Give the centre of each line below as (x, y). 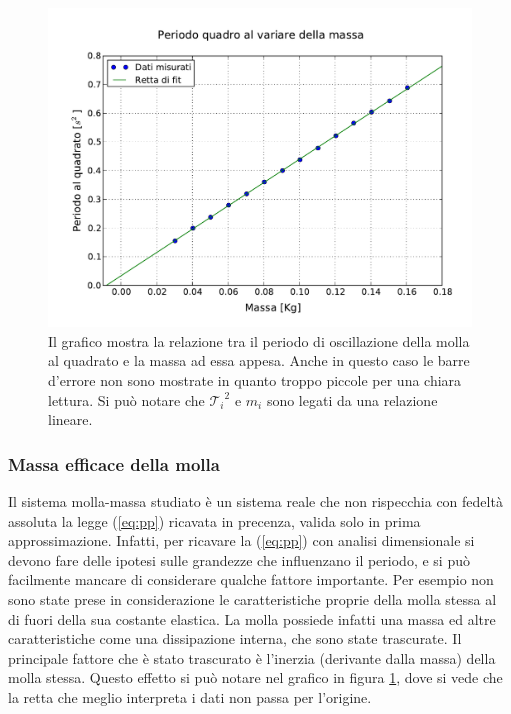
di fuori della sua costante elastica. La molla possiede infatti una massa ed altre (252, 618)
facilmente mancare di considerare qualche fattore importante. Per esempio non (251, 579)
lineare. (70, 419)
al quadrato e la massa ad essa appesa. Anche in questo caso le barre (259, 360)
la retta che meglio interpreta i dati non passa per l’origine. (190, 696)
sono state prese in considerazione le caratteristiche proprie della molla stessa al (252, 598)
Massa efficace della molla (114, 463)
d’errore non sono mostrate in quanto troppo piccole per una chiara (255, 380)
